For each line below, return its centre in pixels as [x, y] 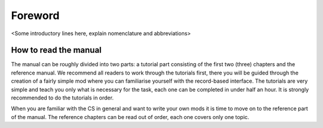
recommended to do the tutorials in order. [62, 98]
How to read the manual [56, 50]
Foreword [35, 15]
